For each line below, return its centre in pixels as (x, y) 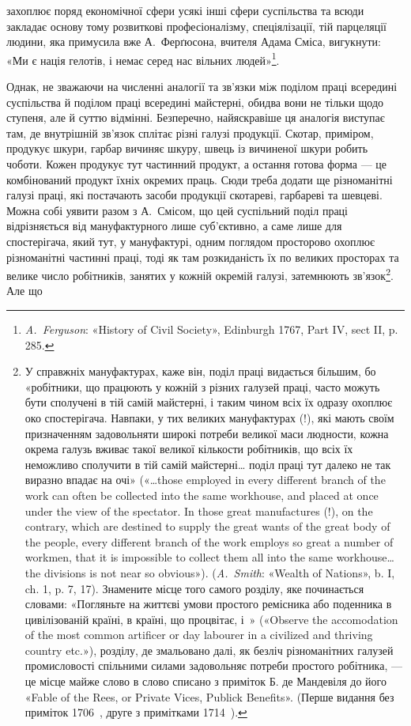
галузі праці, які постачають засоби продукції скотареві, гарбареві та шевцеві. (194, 195)
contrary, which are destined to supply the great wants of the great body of (207, 526)
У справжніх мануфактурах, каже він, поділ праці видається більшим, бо (200, 371)
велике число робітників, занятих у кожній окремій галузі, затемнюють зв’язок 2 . (200, 274)
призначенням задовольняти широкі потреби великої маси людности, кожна (207, 433)
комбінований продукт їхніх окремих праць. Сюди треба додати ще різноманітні (200, 179)
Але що (25, 291)
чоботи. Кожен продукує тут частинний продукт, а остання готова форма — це (197, 164)
